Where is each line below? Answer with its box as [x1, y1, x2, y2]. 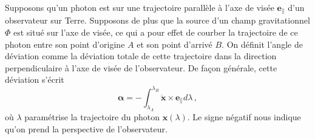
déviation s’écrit [5, 73, 64, 86]
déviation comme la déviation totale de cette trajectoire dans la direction [5, 50, 277, 62]
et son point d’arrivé [137, 37, 212, 50]
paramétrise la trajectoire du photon [24, 111, 160, 123]
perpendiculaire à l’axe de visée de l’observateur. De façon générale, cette [5, 61, 277, 74]
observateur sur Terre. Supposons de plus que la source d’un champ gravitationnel [5, 14, 310, 27]
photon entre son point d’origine [5, 37, 125, 50]
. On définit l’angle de [222, 37, 303, 50]
